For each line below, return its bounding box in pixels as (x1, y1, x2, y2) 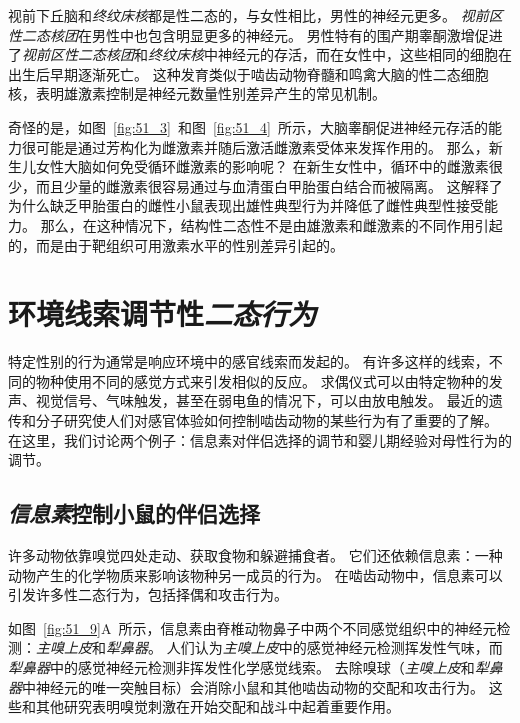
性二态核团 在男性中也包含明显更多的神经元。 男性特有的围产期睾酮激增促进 (8, 24, 503, 45)
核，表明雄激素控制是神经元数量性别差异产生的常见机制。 (8, 83, 386, 104)
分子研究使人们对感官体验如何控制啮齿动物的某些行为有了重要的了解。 (35, 410, 498, 431)
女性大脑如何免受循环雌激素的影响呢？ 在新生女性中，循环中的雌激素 (35, 156, 489, 177)
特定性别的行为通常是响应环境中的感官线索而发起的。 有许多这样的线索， (8, 351, 489, 372)
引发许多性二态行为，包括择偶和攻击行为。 (8, 584, 288, 605)
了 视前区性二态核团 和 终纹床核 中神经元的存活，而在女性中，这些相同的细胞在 (8, 44, 512, 65)
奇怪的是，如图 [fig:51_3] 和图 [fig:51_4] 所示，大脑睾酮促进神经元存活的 (8, 116, 488, 137)
